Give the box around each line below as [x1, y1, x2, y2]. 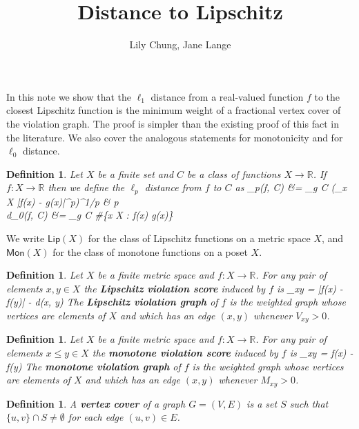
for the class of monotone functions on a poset [52, 244, 248, 259]
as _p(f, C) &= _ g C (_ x [235, 180, 347, 194]
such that [289, 396, 329, 410]
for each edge [68, 410, 124, 424]
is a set [246, 396, 278, 410]
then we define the [48, 180, 125, 194]
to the [314, 89, 340, 103]
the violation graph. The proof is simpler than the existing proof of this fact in [6, 116, 339, 130]
